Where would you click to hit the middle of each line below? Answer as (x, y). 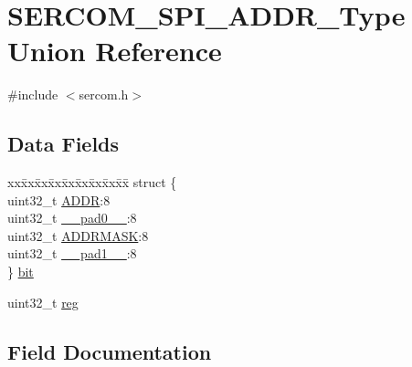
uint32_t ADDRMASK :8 (78, 235)
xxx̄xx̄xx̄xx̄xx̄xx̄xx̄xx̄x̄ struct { (92, 182)
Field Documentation (110, 351)
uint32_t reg (43, 302)
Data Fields (63, 144)
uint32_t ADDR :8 (59, 199)
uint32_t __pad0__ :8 (72, 218)
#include (33, 94)
